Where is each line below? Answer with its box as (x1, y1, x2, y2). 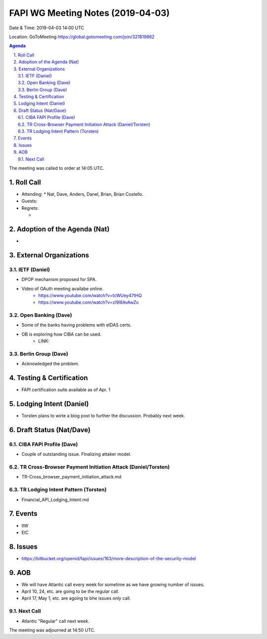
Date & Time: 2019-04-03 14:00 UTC (9, 25, 84, 31)
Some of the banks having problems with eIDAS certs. (21, 322, 132, 328)
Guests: (21, 198, 38, 204)
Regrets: (21, 205, 39, 211)
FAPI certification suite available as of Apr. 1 (21, 387, 111, 393)
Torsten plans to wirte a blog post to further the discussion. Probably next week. (21, 413, 185, 419)
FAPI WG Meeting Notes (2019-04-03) (9, 7, 170, 18)
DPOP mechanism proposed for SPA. (21, 277, 97, 283)
